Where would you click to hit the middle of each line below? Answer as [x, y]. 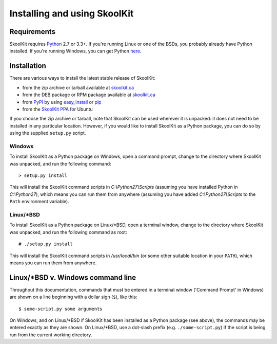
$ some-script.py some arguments [61, 309]
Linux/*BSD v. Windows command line [73, 277]
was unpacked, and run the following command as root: [68, 232]
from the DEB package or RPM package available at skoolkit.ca [89, 95]
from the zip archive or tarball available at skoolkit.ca [78, 87]
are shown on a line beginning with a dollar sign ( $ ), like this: [73, 297]
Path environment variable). [39, 202]
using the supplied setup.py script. [48, 133]
